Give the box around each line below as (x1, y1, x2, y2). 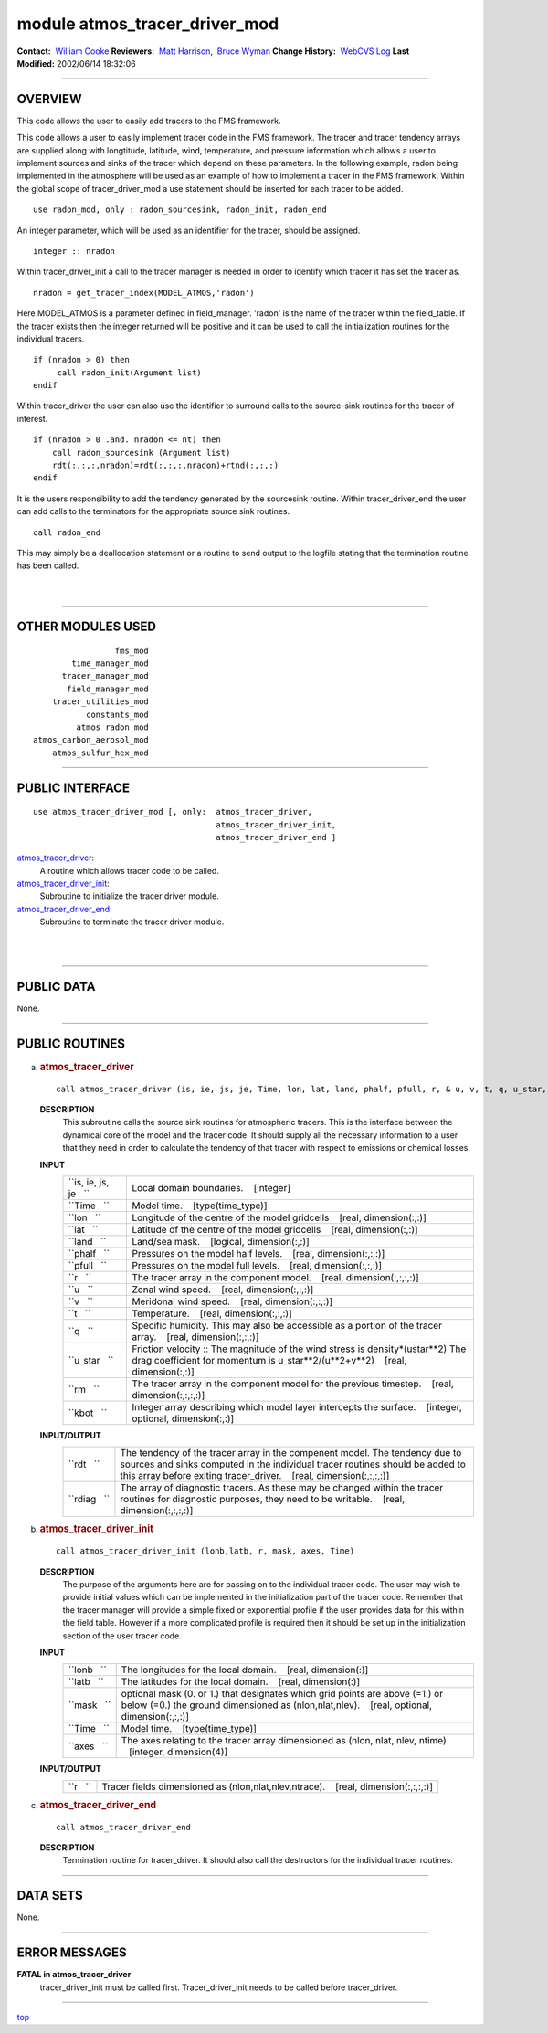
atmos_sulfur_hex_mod (51, 747, 150, 758)
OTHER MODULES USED (16, 618, 157, 634)
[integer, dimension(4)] (129, 1745, 228, 1758)
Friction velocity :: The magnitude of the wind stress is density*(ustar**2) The (132, 1343, 467, 1355)
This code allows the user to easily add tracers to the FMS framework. (16, 115, 281, 126)
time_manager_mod (71, 658, 150, 669)
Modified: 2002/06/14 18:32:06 (16, 58, 136, 68)
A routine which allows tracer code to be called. (39, 865, 219, 876)
